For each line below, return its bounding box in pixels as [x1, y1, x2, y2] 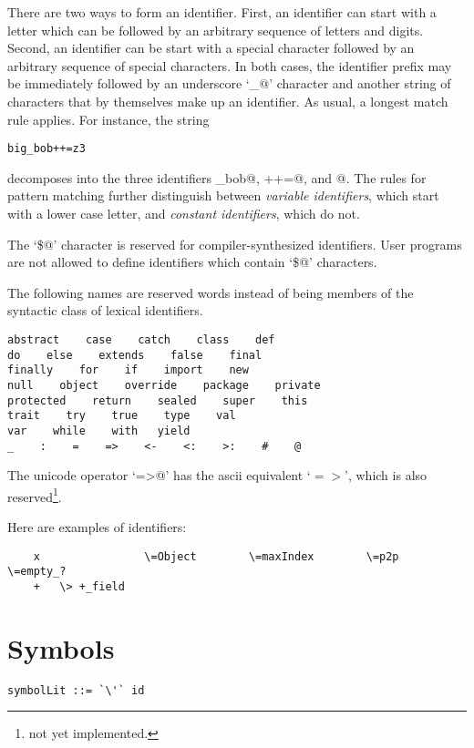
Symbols [7, 629, 115, 666]
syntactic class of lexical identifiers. [7, 301, 203, 320]
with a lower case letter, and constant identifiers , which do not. [7, 204, 360, 222]
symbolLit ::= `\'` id [7, 683, 145, 697]
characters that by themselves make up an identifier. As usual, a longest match [7, 91, 448, 110]
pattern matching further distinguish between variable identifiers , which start [7, 186, 439, 205]
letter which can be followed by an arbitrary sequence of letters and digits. [7, 20, 424, 39]
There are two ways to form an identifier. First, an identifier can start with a [7, 3, 437, 21]
